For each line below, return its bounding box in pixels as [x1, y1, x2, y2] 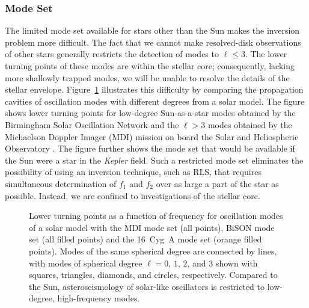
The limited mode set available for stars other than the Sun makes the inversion [5, 24, 300, 37]
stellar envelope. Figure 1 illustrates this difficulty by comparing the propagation [5, 83, 304, 96]
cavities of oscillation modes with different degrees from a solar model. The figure [5, 94, 305, 107]
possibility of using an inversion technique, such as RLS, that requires [5, 165, 262, 178]
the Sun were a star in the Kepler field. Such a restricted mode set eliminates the [5, 153, 304, 166]
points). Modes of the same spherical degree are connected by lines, [29, 244, 277, 257]
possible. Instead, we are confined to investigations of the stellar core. [5, 189, 260, 202]
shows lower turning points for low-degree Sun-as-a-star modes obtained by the [5, 106, 296, 119]
